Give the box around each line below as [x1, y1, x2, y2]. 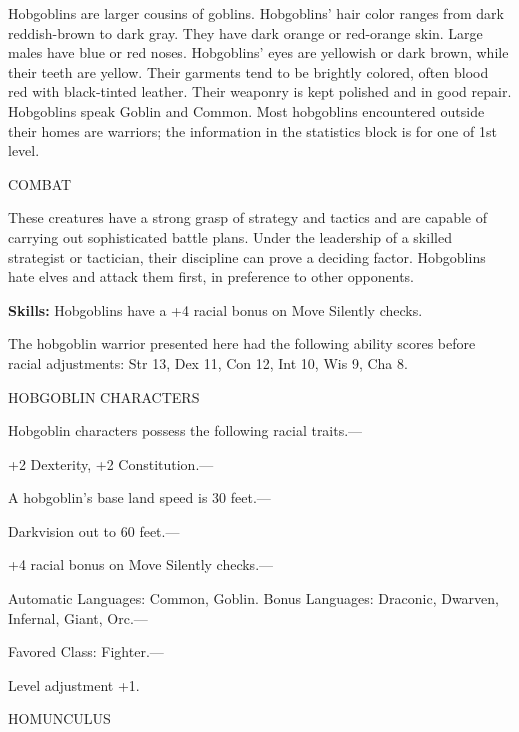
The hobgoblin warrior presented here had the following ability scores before [8, 333, 476, 354]
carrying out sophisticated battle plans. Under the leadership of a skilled [8, 226, 452, 247]
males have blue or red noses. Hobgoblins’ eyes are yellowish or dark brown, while [8, 42, 509, 63]
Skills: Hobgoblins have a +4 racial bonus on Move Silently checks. [8, 299, 423, 320]
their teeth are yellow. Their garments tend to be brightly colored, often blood [8, 61, 489, 82]
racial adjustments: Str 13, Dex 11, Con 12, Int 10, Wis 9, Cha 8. [8, 352, 408, 373]
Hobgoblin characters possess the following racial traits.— [8, 420, 363, 441]
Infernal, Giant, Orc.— [8, 607, 148, 628]
